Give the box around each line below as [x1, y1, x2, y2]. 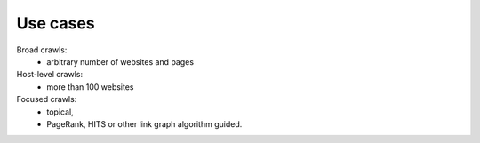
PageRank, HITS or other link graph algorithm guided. [46, 118, 243, 129]
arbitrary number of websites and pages [46, 56, 195, 67]
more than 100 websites [46, 81, 134, 92]
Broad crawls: [16, 44, 68, 55]
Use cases [16, 13, 95, 33]
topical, [46, 107, 75, 117]
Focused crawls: [16, 94, 77, 105]
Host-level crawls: [16, 69, 84, 80]
